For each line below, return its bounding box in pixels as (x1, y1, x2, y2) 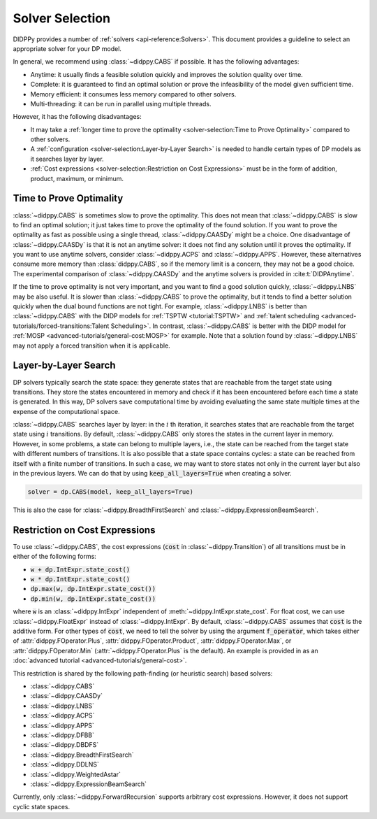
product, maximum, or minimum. (30, 174, 124, 183)
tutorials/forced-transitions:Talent (13, 322, 110, 330)
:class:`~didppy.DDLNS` (30, 760, 99, 769)
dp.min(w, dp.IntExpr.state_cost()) (30, 594, 156, 603)
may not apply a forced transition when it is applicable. (13, 341, 170, 350)
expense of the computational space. (13, 407, 120, 415)
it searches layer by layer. (30, 155, 104, 163)
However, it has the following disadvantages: (13, 113, 142, 121)
